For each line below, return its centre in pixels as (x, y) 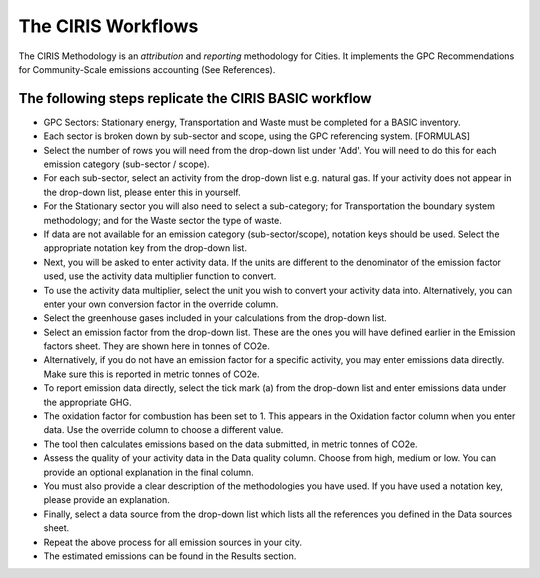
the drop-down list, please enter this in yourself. (142, 192)
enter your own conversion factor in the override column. (161, 304)
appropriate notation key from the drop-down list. (145, 248)
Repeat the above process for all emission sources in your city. (173, 542)
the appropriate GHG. (87, 402)
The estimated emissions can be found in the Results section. (170, 556)
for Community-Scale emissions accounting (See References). (147, 69)
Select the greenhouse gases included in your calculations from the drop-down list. (215, 318)
